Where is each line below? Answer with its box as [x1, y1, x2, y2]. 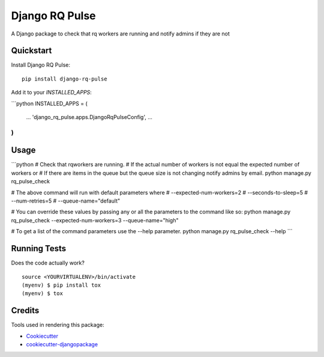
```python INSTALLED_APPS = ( [11, 100, 88, 107]
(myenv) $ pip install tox [22, 281, 101, 288]
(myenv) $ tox [22, 290, 63, 297]
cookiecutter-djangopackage [26, 340, 98, 348]
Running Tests [11, 243, 66, 254]
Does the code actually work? [11, 259, 85, 267]
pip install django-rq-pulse [22, 75, 107, 82]
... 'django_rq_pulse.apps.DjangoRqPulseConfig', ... [26, 114, 152, 121]
